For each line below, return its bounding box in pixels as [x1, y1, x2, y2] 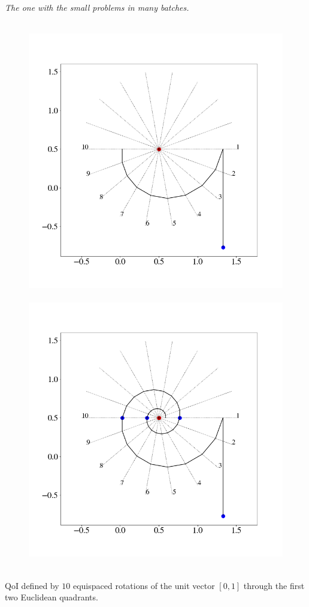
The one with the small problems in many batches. [5, 1, 189, 13]
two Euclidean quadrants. [5, 591, 98, 603]
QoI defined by [5, 579, 59, 591]
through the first [243, 579, 305, 591]
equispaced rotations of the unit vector [72, 579, 215, 591]
